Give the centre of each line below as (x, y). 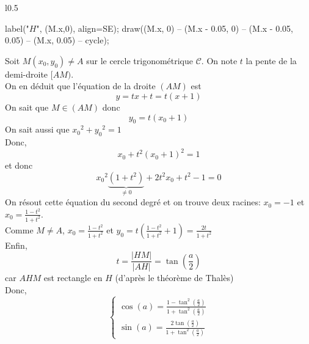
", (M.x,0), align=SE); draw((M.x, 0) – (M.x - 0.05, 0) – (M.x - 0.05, (165, 28)
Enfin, (16, 245)
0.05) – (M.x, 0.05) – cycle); (57, 40)
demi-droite (27, 74)
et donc (19, 165)
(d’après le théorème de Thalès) (174, 278)
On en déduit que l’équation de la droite (80, 86)
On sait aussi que (37, 129)
